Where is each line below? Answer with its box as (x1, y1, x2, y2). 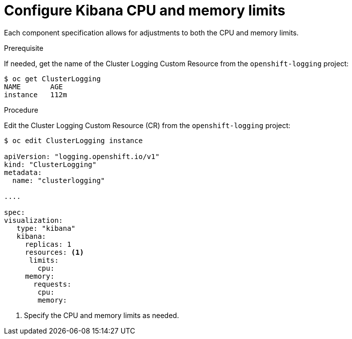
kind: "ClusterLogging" (4, 160, 97, 169)
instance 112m (4, 90, 67, 99)
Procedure (4, 105, 38, 114)
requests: (33, 280, 71, 288)
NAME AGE (4, 82, 63, 91)
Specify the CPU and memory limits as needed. (24, 311, 179, 320)
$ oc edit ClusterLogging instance (4, 136, 143, 145)
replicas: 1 (25, 240, 71, 248)
